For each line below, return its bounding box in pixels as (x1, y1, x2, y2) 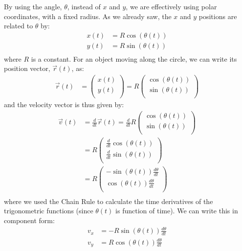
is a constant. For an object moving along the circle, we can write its (31, 53, 237, 64)
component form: (4, 215, 55, 225)
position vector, (4, 63, 50, 73)
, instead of (67, 1, 101, 11)
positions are (198, 11, 237, 21)
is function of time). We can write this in (115, 205, 238, 216)
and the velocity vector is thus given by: (4, 99, 124, 110)
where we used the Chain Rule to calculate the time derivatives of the (4, 196, 213, 206)
